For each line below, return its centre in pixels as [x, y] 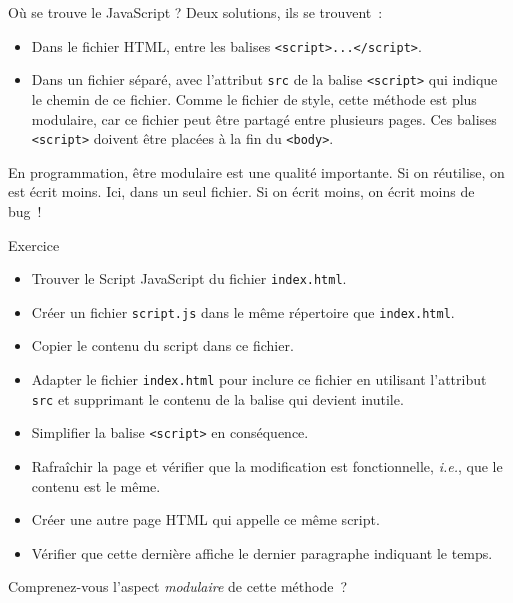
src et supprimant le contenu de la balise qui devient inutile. [217, 398]
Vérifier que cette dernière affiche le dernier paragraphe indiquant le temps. [262, 552]
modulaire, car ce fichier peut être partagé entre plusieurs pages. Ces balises [264, 118]
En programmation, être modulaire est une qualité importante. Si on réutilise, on [256, 171]
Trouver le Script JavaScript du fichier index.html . [189, 278]
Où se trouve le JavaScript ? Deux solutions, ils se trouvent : [195, 12]
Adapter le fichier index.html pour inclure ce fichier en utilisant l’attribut [259, 379]
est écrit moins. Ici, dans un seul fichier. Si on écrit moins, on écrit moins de [241, 191]
